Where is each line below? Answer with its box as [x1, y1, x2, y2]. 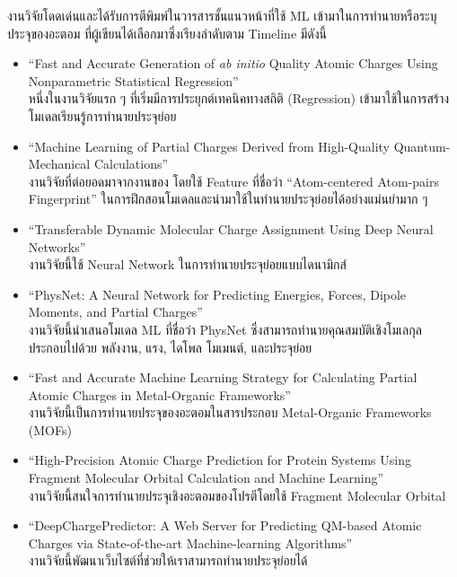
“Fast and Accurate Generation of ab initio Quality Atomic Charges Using [28, 54, 438, 73]
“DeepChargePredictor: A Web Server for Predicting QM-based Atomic [28, 516, 422, 535]
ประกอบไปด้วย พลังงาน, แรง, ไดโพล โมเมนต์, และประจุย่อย [28, 337, 312, 356]
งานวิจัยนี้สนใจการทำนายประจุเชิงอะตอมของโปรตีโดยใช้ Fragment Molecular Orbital [28, 485, 446, 504]
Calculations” [93, 154, 169, 173]
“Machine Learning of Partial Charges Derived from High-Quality [28, 136, 391, 155]
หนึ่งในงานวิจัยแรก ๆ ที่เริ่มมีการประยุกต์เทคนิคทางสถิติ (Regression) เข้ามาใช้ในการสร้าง [28, 89, 450, 108]
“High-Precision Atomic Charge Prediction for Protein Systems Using [28, 450, 411, 469]
